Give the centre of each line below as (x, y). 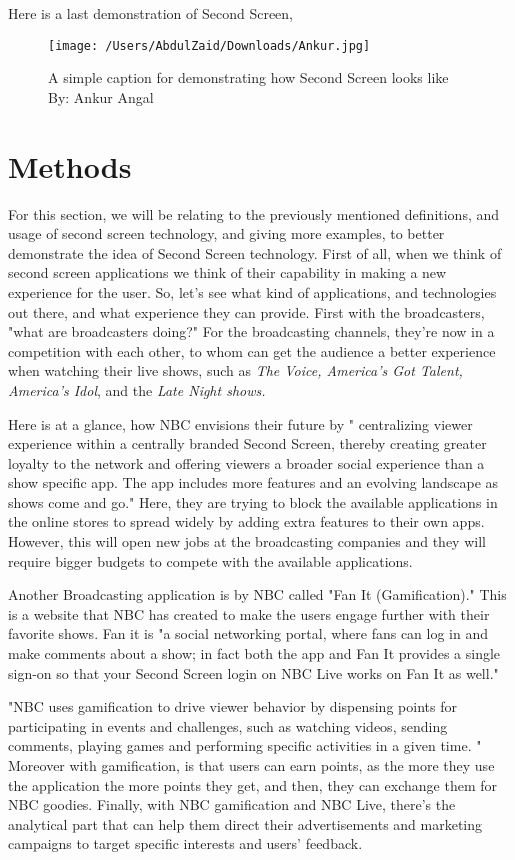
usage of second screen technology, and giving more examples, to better (226, 233)
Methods (70, 165)
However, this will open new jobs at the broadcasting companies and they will (247, 541)
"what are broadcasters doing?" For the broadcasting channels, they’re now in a (251, 331)
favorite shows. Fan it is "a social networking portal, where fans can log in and (248, 633)
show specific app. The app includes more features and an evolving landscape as (253, 482)
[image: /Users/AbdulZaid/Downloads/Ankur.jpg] (209, 45)
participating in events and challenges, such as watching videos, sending (228, 725)
